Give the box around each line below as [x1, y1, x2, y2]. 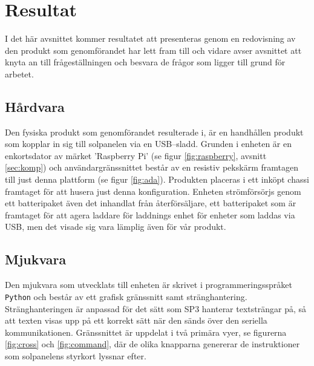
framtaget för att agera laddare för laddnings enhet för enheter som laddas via [5, 208, 295, 221]
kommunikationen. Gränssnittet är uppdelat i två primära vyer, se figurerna [5, 325, 287, 338]
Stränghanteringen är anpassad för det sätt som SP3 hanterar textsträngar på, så [5, 302, 307, 315]
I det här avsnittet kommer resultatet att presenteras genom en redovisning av [5, 32, 296, 45]
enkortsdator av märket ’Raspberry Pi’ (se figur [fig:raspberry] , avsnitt [5, 149, 267, 162]
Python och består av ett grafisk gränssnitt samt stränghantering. [5, 290, 247, 302]
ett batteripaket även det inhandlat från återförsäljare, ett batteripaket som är [5, 197, 296, 209]
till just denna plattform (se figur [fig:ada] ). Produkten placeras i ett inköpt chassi [5, 173, 309, 186]
